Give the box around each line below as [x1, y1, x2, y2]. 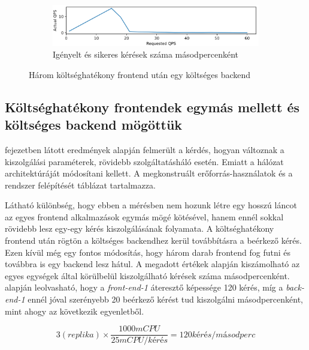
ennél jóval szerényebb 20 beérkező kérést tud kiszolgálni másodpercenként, [28, 293, 304, 306]
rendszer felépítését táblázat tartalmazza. [5, 178, 156, 191]
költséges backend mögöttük [5, 115, 183, 134]
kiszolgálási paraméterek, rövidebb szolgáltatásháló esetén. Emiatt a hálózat [5, 155, 284, 167]
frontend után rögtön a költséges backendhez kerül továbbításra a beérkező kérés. [5, 234, 302, 247]
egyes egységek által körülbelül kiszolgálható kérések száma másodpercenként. [5, 269, 290, 282]
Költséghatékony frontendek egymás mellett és [5, 97, 300, 116]
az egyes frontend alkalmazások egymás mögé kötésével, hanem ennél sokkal [5, 210, 284, 223]
